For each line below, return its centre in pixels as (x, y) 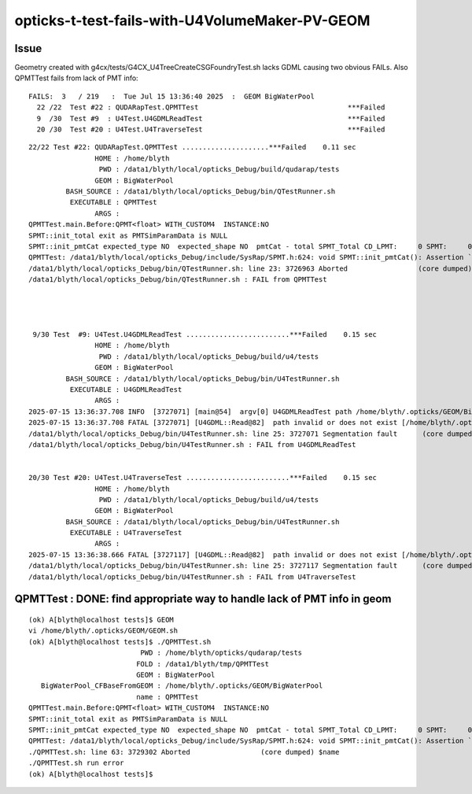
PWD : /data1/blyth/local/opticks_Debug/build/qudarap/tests (219, 170)
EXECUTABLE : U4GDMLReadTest (126, 390)
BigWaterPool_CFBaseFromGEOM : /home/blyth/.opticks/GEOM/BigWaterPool (182, 686)
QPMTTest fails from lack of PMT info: (76, 78)
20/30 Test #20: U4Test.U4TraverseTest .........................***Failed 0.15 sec (203, 478)
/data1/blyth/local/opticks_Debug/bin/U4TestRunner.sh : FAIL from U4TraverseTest (192, 577)
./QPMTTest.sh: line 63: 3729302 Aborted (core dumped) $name (184, 752)
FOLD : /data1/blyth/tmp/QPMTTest (203, 664)
